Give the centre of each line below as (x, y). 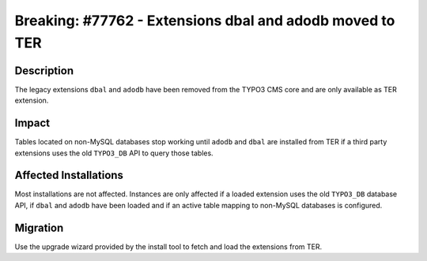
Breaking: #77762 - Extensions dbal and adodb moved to (205, 21)
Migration (39, 227)
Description (44, 71)
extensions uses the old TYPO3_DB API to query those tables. (114, 153)
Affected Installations (69, 175)
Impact (32, 123)
